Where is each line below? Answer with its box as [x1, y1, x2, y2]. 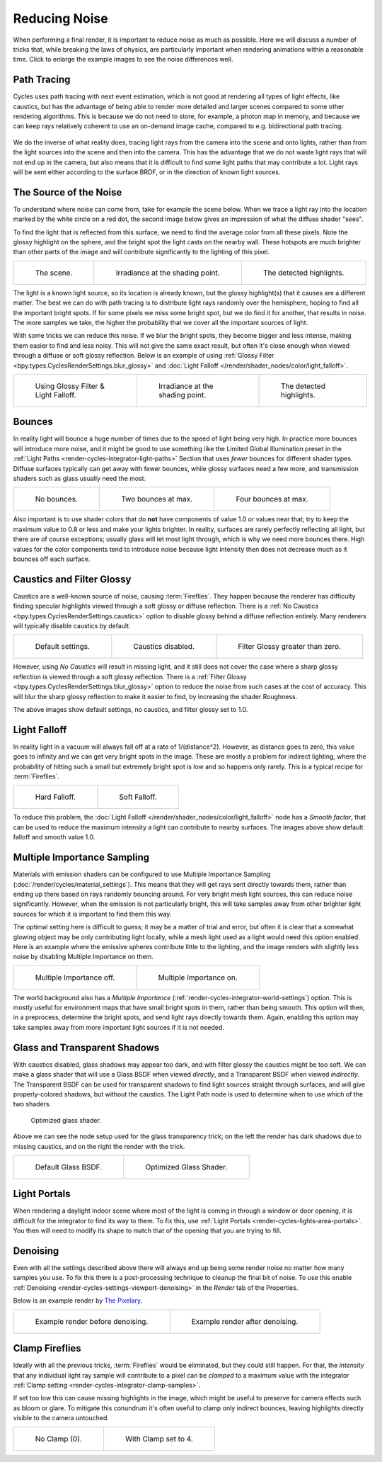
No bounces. [35, 494, 78, 504]
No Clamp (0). [35, 1434, 83, 1444]
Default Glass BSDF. [35, 1162, 103, 1172]
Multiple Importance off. [35, 973, 115, 982]
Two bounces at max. [121, 494, 193, 504]
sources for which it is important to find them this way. [13, 909, 172, 918]
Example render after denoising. [191, 1316, 299, 1326]
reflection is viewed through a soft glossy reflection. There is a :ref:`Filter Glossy [13, 672, 247, 681]
